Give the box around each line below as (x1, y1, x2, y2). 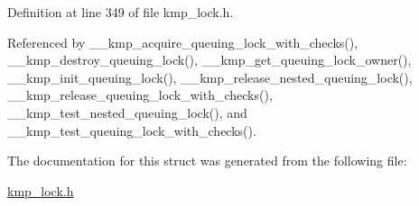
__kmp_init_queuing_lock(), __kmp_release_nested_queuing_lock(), (7, 67, 413, 86)
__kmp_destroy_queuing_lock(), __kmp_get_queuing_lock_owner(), (7, 50, 412, 69)
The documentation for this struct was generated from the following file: (7, 151, 407, 170)
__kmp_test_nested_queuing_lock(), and (7, 103, 247, 121)
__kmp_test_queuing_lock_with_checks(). (7, 121, 256, 139)
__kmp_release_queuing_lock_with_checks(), (7, 85, 273, 104)
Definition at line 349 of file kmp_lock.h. (7, 3, 234, 21)
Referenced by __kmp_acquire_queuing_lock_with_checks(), (7, 32, 358, 51)
